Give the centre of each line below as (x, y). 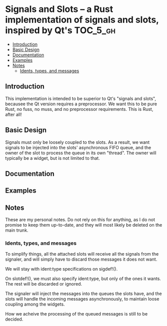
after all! (14, 114)
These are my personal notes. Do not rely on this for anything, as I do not (80, 220)
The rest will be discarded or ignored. (44, 284)
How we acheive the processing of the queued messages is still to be (77, 314)
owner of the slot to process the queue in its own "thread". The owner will (81, 153)
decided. (14, 319)
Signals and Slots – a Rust (59, 9)
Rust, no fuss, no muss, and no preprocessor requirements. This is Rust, (79, 109)
